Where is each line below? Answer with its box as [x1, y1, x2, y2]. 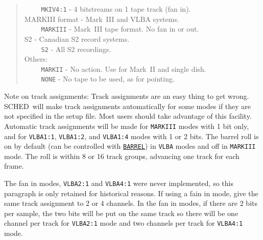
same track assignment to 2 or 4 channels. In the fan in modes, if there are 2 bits [4, 198, 258, 208]
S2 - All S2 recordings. [41, 43, 111, 54]
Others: [24, 54, 48, 64]
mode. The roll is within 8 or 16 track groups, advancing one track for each [4, 150, 240, 161]
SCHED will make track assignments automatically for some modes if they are [4, 100, 251, 111]
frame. [4, 161, 24, 171]
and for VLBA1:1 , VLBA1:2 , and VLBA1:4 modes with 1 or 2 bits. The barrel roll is [4, 130, 259, 141]
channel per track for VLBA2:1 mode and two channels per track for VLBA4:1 [4, 218, 243, 228]
